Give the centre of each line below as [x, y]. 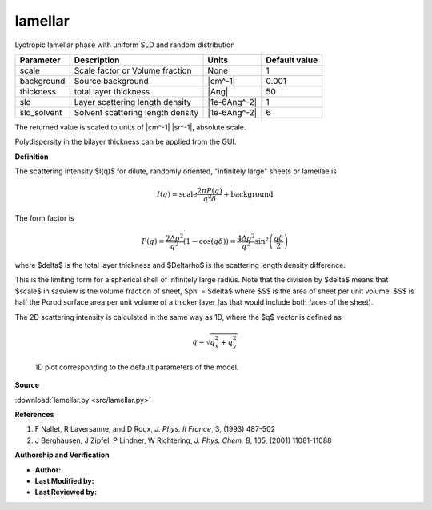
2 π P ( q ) [210, 191]
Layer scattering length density [133, 102]
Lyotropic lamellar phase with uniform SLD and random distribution [125, 45]
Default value [292, 60]
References [34, 414]
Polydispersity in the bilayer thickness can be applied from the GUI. [126, 142]
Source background [111, 81]
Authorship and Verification [62, 455]
